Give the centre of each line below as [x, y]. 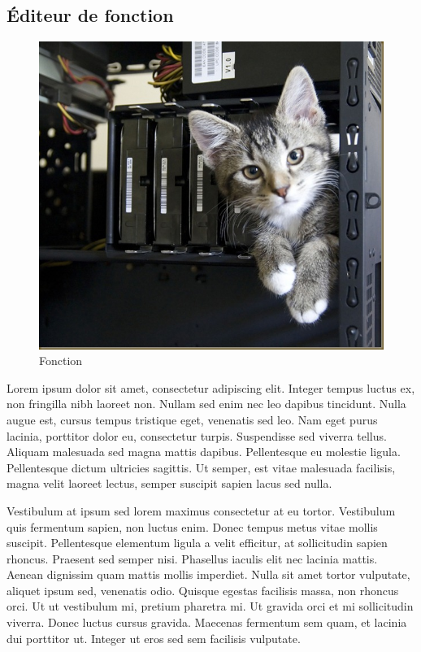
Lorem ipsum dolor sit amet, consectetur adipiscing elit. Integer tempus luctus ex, [211, 387]
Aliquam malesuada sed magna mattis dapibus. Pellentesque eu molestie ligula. [204, 452]
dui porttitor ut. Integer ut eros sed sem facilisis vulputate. [154, 638]
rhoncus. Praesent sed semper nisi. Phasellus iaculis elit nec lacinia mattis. [192, 558]
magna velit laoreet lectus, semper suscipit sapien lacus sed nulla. [169, 483]
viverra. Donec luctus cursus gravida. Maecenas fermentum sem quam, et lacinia [207, 622]
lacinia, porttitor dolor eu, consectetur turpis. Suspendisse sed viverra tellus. [197, 435]
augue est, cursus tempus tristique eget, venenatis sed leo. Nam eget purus [192, 419]
